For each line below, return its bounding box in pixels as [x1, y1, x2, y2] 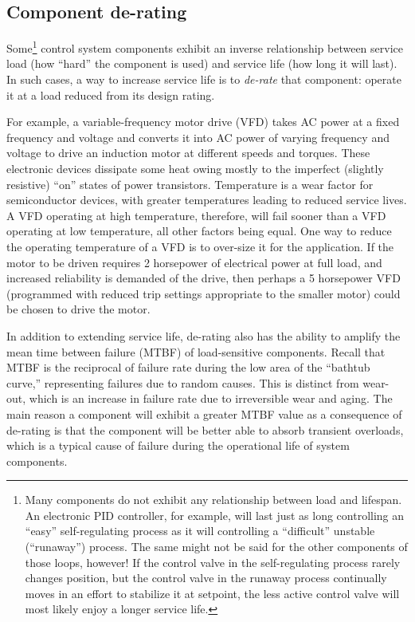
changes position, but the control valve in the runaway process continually [25, 569, 387, 586]
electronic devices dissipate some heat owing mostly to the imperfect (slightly [6, 160, 384, 177]
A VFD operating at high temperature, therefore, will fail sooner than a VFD [6, 207, 386, 223]
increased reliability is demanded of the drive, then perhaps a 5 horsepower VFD [6, 270, 401, 286]
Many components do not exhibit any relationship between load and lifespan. [25, 491, 402, 508]
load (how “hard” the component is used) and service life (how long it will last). [6, 55, 397, 72]
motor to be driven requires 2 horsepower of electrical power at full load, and [6, 254, 382, 270]
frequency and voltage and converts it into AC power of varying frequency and [6, 128, 390, 145]
